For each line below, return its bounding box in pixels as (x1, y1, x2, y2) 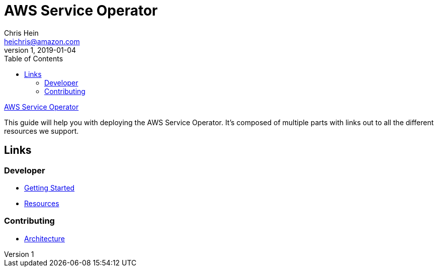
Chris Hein (4, 28, 39, 37)
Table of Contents (4, 54, 63, 63)
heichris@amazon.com (4, 37, 80, 46)
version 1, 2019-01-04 (4, 45, 76, 54)
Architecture (24, 234, 65, 243)
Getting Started (24, 183, 75, 192)
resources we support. (4, 126, 79, 135)
